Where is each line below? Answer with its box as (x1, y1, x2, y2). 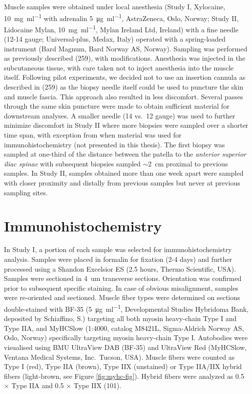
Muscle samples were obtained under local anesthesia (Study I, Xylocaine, (4, 1, 226, 11)
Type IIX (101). (73, 380, 122, 391)
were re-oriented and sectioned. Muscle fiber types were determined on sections (4, 292, 240, 302)
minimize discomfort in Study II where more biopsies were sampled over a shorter (4, 120, 249, 130)
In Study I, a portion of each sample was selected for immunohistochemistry (4, 244, 232, 255)
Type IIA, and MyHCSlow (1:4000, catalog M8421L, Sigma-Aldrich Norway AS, (4, 323, 244, 333)
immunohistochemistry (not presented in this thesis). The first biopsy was (4, 139, 225, 149)
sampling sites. (4, 187, 48, 197)
